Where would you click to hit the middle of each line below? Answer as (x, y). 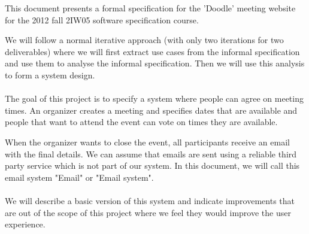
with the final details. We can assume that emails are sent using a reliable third (151, 154)
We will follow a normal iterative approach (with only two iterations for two (144, 40)
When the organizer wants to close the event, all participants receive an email (147, 142)
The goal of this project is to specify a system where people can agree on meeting (154, 98)
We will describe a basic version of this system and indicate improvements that (150, 200)
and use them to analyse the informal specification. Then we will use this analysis (155, 63)
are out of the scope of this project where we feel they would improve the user (148, 212)
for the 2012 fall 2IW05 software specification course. (102, 19)
